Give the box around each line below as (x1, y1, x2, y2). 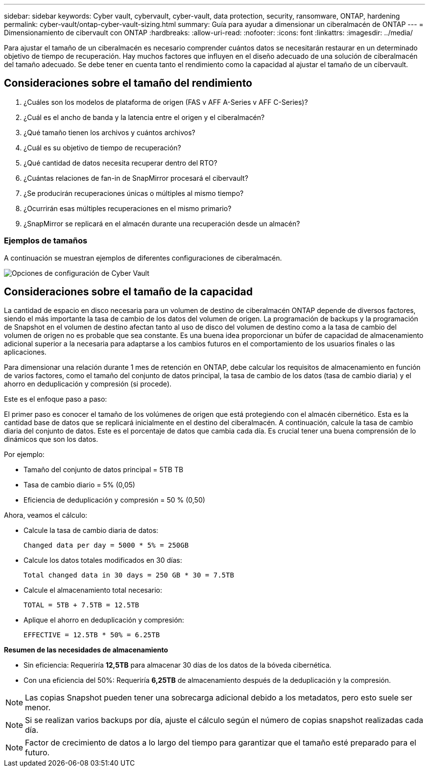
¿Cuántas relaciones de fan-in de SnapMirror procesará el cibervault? (24, 173, 248, 182)
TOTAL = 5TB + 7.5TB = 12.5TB (24, 601, 140, 609)
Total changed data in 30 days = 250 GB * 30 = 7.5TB (24, 571, 234, 579)
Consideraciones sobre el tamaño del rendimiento (4, 77, 252, 90)
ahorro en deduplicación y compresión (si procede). (4, 380, 172, 388)
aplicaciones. (4, 348, 47, 357)
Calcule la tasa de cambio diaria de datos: (24, 526, 159, 535)
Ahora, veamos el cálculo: (4, 511, 88, 520)
